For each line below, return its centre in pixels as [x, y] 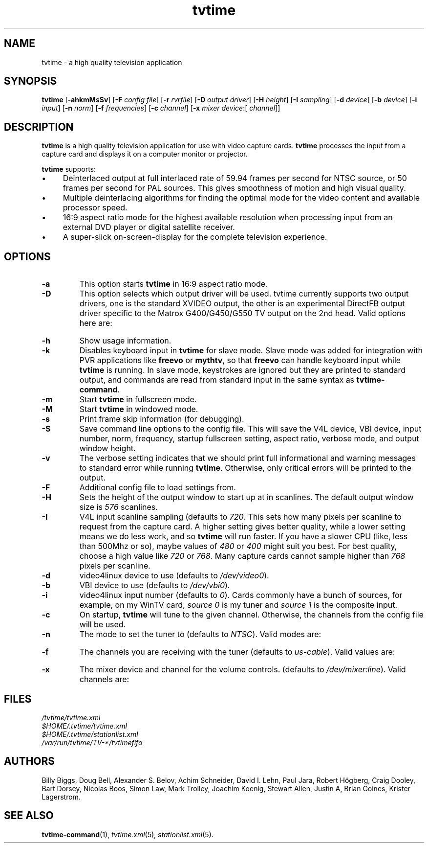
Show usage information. [125, 341]
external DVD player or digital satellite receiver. [149, 227]
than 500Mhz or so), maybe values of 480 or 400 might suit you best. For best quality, [238, 546]
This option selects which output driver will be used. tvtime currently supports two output [244, 294]
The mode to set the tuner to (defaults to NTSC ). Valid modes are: [200, 634]
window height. [107, 448]
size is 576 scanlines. [118, 507]
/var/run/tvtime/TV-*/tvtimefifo [92, 742]
